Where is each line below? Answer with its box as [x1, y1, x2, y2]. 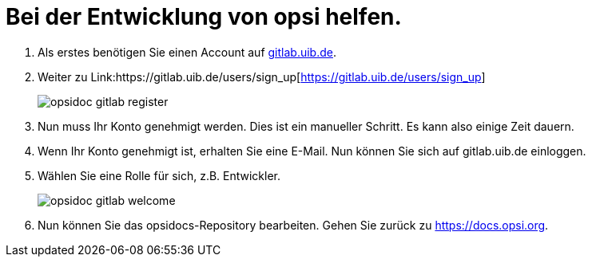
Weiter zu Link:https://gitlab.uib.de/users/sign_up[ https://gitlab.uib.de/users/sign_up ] [38, 69, 486, 84]
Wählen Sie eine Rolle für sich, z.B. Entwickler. [38, 168, 281, 183]
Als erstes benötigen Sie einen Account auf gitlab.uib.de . [38, 45, 336, 59]
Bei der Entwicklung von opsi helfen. [6, 3, 402, 30]
